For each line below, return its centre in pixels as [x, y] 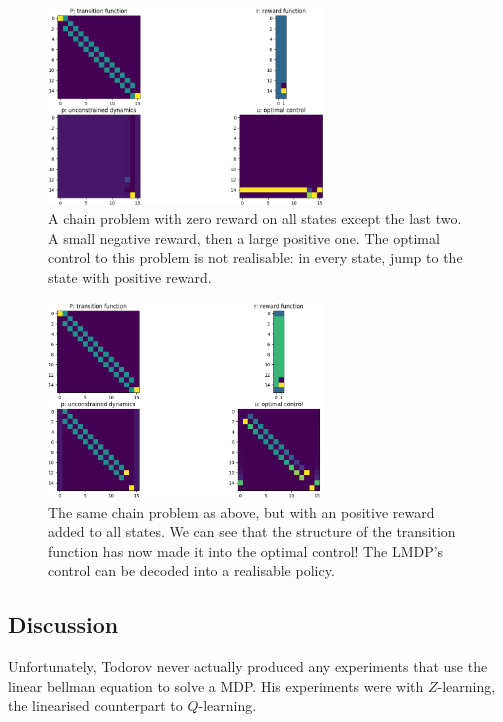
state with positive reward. [130, 276]
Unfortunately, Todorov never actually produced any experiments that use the [248, 666]
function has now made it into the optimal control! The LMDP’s [246, 550]
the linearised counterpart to [95, 705]
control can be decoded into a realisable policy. [191, 570]
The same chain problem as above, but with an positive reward [241, 511]
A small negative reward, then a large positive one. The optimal [244, 237]
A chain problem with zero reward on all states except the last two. [255, 218]
